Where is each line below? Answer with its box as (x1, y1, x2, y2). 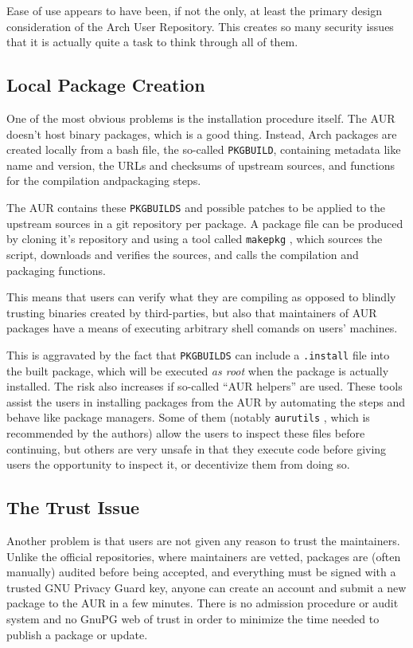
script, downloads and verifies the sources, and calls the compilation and (6, 245, 359, 262)
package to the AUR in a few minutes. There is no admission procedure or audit (6, 595, 399, 611)
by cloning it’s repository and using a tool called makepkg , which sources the (6, 230, 383, 247)
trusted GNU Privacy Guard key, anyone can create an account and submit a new (6, 579, 407, 595)
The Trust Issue (6, 495, 140, 520)
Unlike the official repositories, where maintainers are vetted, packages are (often (6, 548, 401, 564)
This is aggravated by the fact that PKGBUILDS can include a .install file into (6, 346, 390, 363)
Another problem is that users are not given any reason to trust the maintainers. (6, 532, 400, 548)
